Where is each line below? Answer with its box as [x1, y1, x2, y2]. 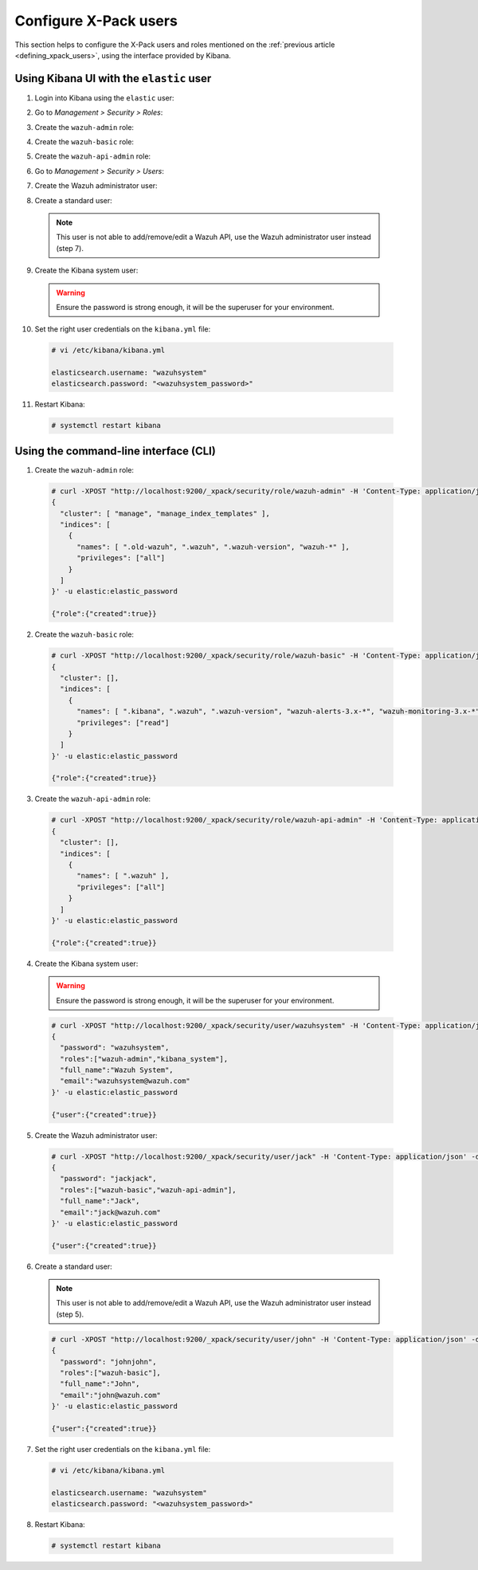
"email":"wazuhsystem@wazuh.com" [60, 1077, 190, 1085]
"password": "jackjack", [60, 1174, 157, 1183]
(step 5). [56, 1309, 84, 1319]
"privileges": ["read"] [76, 718, 170, 727]
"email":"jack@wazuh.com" [60, 1207, 161, 1217]
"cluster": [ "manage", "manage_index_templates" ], [60, 508, 270, 518]
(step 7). [56, 243, 84, 253]
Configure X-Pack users [14, 12, 178, 29]
